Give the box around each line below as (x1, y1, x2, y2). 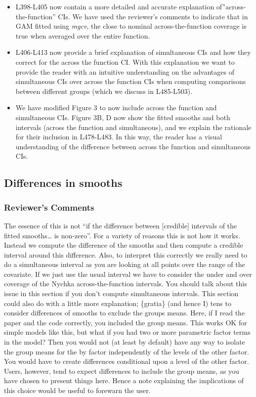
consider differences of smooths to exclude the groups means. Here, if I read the (4, 308, 245, 318)
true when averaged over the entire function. (15, 30, 150, 41)
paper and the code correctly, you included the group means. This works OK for (4, 317, 247, 327)
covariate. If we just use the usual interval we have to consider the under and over (4, 268, 252, 279)
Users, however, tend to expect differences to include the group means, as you (4, 365, 239, 376)
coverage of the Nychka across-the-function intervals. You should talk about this (4, 278, 247, 289)
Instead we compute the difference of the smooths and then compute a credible (4, 240, 243, 250)
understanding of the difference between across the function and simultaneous (15, 141, 251, 151)
